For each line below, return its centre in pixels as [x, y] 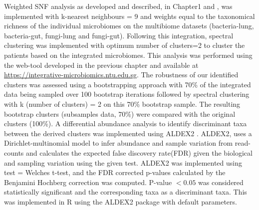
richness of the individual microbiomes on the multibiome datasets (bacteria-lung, [129, 26]
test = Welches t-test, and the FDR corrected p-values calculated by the [115, 172]
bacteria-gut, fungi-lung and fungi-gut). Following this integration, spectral [119, 35]
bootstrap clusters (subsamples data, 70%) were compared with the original [120, 113]
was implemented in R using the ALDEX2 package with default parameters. [121, 201]
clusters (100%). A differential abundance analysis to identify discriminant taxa [126, 123]
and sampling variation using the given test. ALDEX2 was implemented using [123, 162]
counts [14, 152]
